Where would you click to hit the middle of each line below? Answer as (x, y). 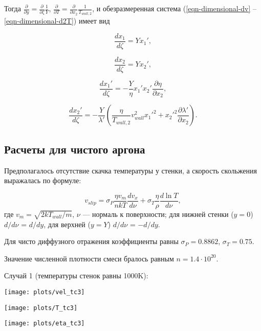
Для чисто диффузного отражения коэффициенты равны (91, 241)
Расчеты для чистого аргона (75, 149)
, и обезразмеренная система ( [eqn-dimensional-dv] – (175, 8)
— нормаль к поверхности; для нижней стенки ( (158, 214)
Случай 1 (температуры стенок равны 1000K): (76, 275)
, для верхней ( (67, 224)
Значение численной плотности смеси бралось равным (89, 258)
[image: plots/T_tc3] (41, 308)
